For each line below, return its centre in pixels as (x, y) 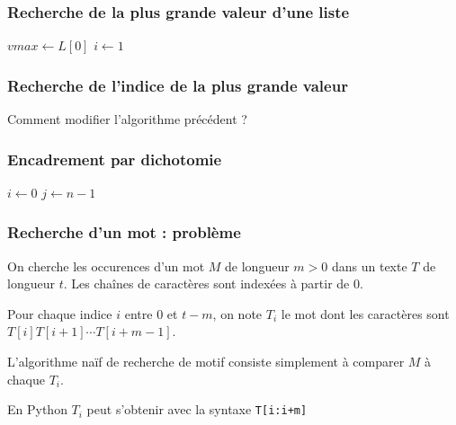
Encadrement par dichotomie (115, 159)
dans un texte (369, 266)
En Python (37, 409)
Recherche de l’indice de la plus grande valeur (178, 85)
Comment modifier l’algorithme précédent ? (127, 119)
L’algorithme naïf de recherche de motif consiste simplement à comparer (206, 362)
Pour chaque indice (60, 313)
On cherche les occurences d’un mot (106, 266)
